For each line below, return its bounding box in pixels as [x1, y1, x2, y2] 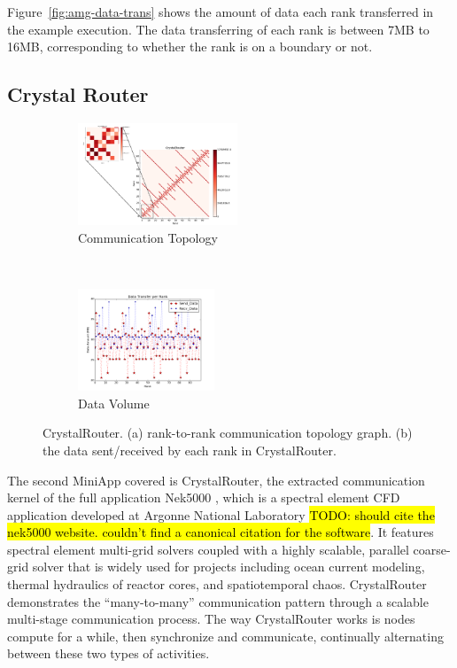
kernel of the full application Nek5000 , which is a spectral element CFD [7, 488, 400, 507]
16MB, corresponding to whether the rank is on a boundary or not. [7, 37, 373, 56]
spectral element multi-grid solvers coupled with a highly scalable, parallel [7, 540, 409, 558]
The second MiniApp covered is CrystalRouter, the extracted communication [7, 470, 425, 489]
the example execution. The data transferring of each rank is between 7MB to [7, 19, 430, 38]
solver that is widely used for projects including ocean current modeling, [32, 557, 425, 576]
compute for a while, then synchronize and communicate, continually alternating [7, 626, 444, 645]
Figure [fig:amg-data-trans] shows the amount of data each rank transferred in [7, 3, 434, 20]
